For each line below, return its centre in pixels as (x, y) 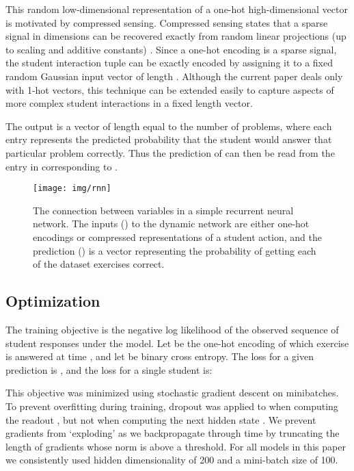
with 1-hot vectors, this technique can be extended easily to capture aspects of (170, 89)
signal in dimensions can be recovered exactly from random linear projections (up (176, 36)
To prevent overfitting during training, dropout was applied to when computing (172, 406)
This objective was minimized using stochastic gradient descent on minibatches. (172, 393)
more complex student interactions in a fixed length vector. (129, 103)
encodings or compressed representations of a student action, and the (177, 237)
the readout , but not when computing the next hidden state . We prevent (161, 419)
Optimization (53, 301)
